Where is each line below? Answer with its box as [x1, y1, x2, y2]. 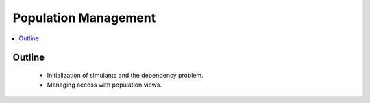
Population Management [12, 10, 156, 25]
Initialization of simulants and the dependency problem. [47, 71, 203, 79]
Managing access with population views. [47, 80, 162, 89]
